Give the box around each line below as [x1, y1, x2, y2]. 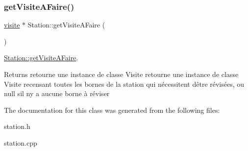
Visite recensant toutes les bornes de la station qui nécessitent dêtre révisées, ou [4, 78, 245, 89]
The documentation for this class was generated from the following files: [4, 104, 220, 115]
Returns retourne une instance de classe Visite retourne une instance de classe [4, 69, 239, 79]
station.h [4, 121, 30, 131]
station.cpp [4, 137, 37, 148]
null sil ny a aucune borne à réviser [4, 88, 110, 99]
